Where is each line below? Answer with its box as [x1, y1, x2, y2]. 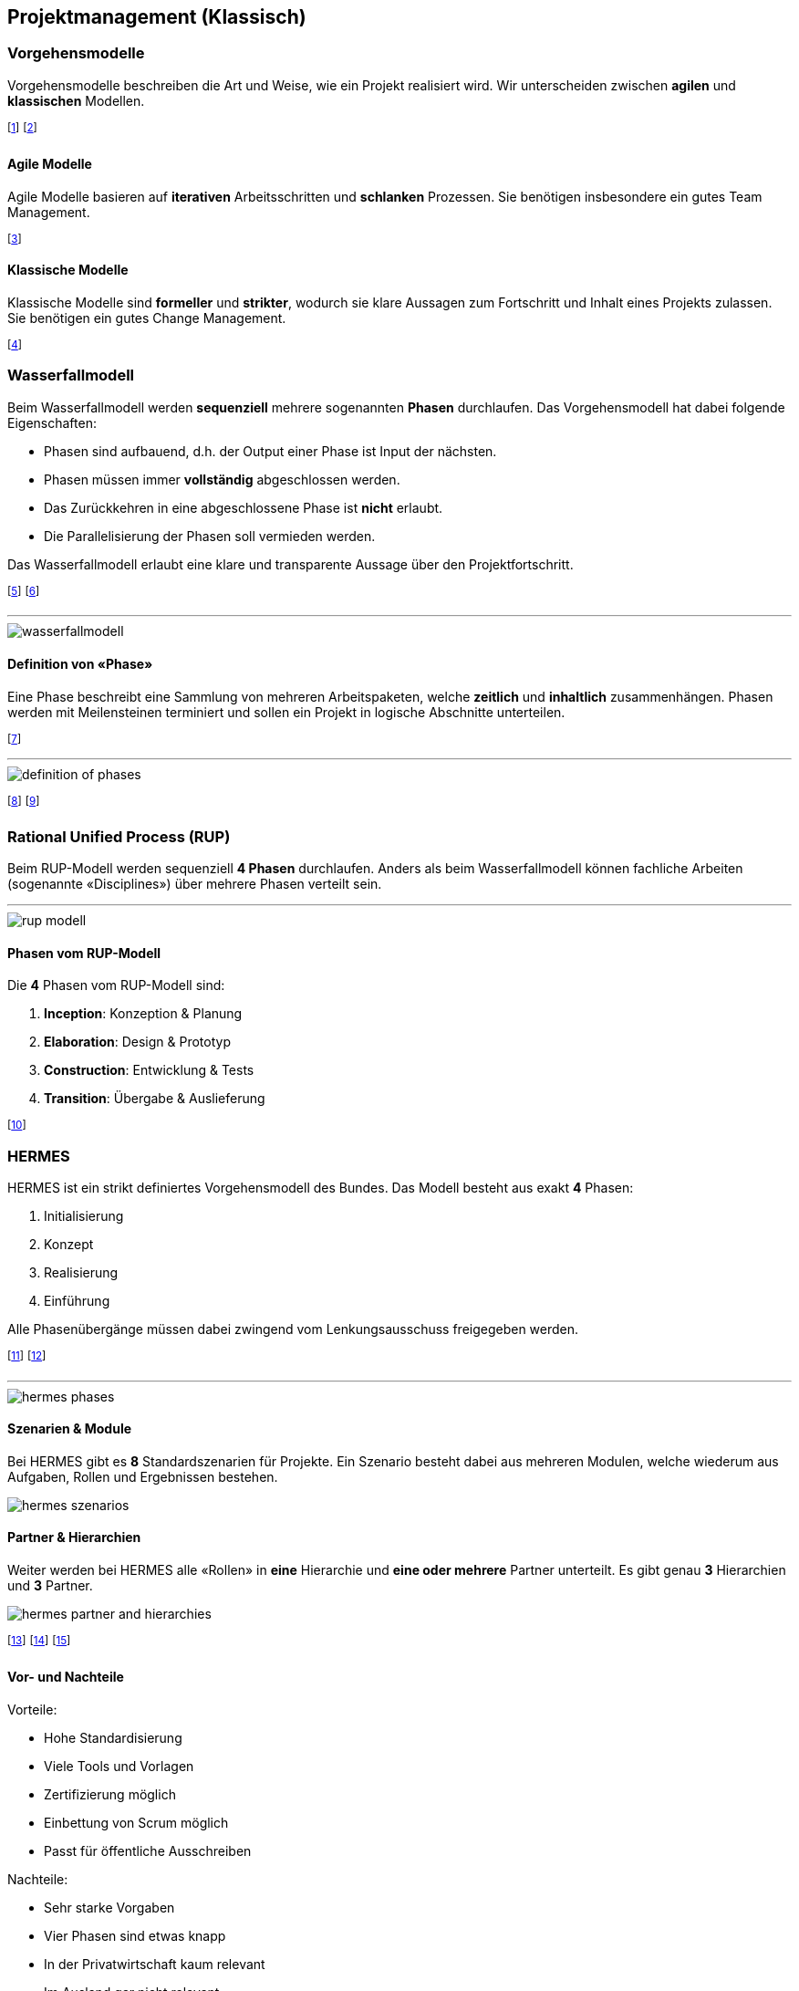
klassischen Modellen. [7, 92, 145, 109]
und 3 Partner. [7, 1577, 93, 1593]
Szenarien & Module [7, 1421, 132, 1437]
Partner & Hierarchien [7, 1529, 141, 1546]
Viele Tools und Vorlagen [44, 1757, 194, 1774]
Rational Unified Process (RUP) [7, 827, 231, 846]
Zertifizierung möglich [44, 1786, 176, 1802]
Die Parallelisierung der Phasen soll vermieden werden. [44, 527, 376, 544]
